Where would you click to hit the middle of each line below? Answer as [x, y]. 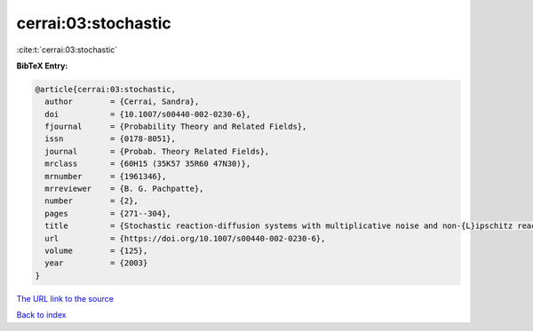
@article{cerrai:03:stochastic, [106, 89]
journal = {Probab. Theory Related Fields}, [157, 151]
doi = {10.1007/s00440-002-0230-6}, [148, 114]
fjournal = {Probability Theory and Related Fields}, [176, 127]
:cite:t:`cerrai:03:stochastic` [67, 50]
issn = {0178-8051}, [111, 139]
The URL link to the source [65, 298]
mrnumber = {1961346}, [106, 176]
